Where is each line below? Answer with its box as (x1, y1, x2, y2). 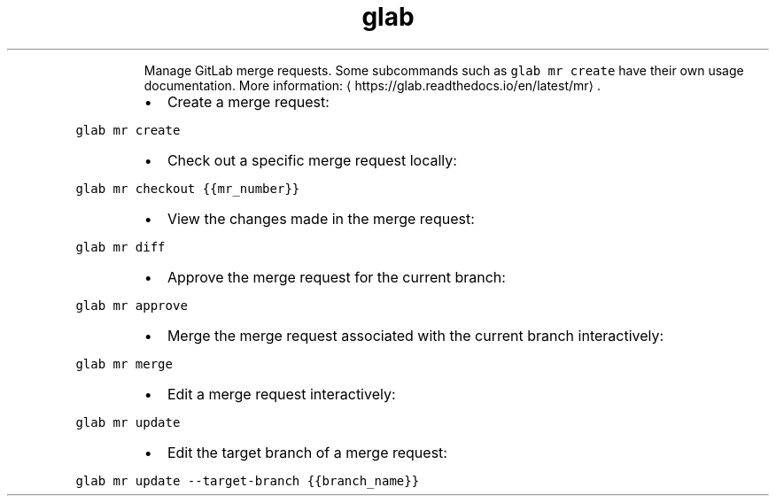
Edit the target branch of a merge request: (167, 443, 447, 461)
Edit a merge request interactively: (167, 384, 396, 403)
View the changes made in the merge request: (167, 209, 475, 228)
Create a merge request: (167, 92, 330, 111)
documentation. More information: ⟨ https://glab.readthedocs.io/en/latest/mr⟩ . (144, 77, 601, 93)
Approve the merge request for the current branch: (167, 267, 506, 286)
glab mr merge (75, 356, 173, 371)
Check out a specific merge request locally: (167, 151, 457, 169)
